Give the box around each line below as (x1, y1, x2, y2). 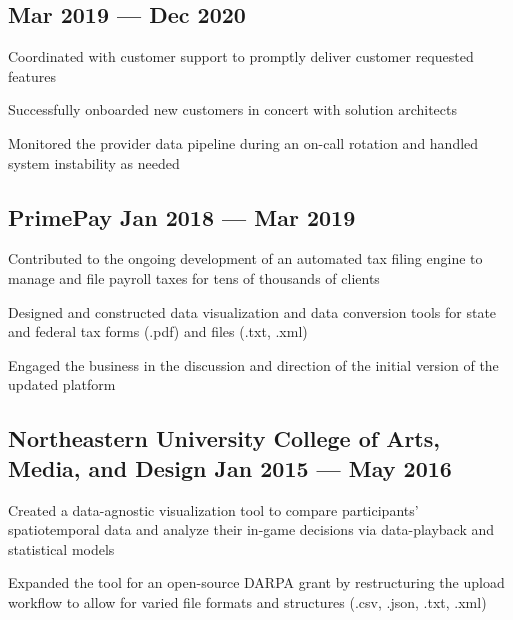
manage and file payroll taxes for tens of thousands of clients (8, 267, 380, 288)
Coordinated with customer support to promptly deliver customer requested (8, 46, 474, 67)
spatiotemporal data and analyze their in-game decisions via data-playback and (8, 519, 495, 540)
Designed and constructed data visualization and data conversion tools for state (8, 301, 497, 322)
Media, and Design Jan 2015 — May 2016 (8, 452, 452, 483)
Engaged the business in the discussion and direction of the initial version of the (8, 354, 499, 375)
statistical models (8, 538, 115, 559)
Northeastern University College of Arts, (8, 423, 440, 454)
